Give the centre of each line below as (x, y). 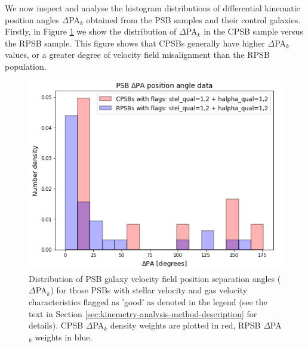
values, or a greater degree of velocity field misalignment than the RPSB (137, 55)
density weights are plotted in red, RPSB (185, 325)
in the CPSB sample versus (253, 31)
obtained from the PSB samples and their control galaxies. (193, 19)
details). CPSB (56, 325)
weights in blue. (64, 337)
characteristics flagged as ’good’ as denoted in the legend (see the (148, 301)
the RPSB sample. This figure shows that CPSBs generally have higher (135, 43)
